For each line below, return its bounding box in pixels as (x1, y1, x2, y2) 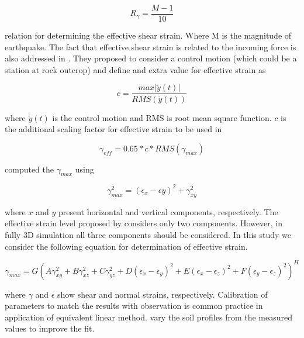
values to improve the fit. (5, 322, 95, 334)
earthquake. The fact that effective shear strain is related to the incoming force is (5, 40, 296, 53)
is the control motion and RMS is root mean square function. (52, 111, 272, 123)
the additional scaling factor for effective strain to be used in (5, 123, 222, 135)
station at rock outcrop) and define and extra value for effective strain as (5, 63, 266, 75)
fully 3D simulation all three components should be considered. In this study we (5, 228, 291, 240)
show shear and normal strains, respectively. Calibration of (57, 288, 268, 300)
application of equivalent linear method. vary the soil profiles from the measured (5, 311, 293, 323)
